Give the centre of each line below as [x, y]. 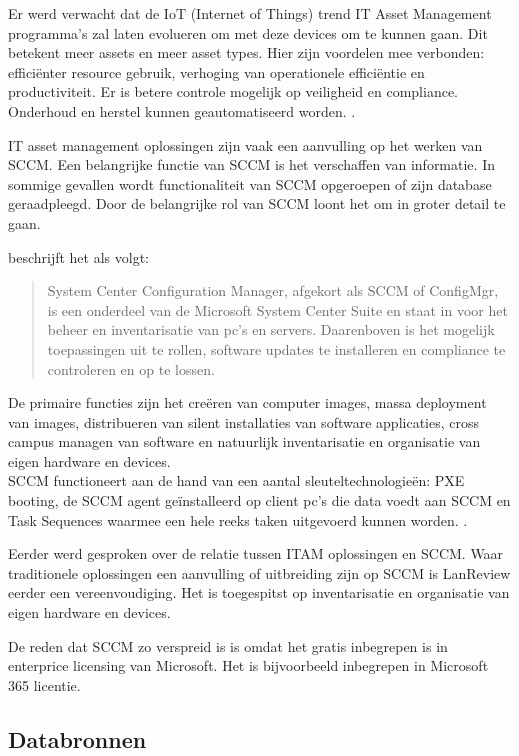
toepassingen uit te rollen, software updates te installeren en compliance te [276, 348]
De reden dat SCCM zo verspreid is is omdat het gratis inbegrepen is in [228, 645]
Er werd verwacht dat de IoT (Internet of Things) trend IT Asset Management [250, 13]
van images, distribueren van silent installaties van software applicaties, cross [243, 421]
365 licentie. [44, 684]
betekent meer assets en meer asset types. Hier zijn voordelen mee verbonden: [246, 52]
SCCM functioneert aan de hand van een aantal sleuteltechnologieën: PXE [236, 480]
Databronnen [77, 738]
